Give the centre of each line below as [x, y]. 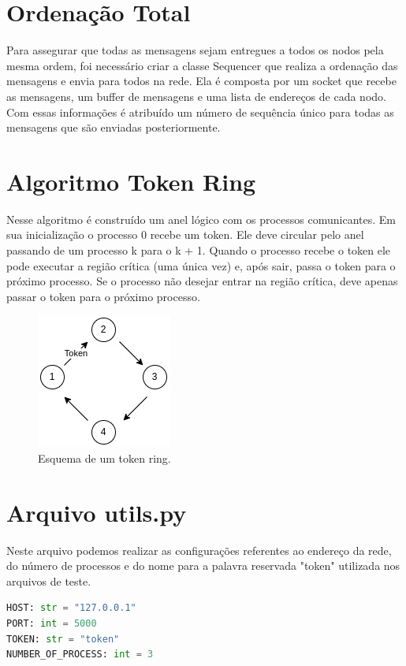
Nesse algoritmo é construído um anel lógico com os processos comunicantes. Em [201, 219]
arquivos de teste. [49, 580]
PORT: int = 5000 [52, 624]
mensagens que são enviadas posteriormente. [114, 127]
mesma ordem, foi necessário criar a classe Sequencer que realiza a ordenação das [202, 65]
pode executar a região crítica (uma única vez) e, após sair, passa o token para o [201, 265]
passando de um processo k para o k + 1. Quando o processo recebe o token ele [199, 250]
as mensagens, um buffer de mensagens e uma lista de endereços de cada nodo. [196, 96]
